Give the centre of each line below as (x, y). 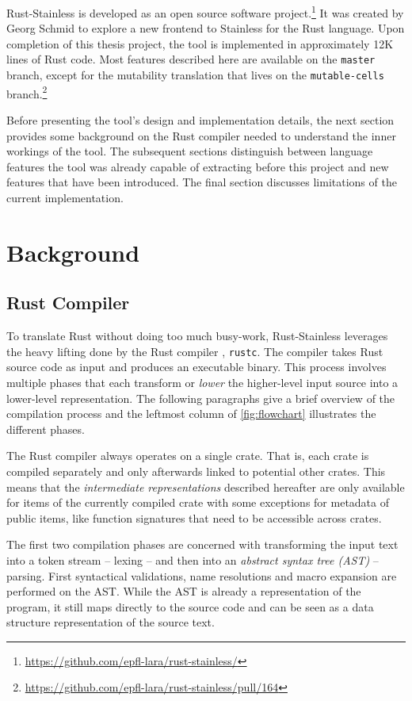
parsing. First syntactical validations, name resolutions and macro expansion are (202, 575)
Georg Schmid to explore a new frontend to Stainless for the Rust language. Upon (206, 28)
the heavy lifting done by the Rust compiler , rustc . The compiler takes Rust (195, 351)
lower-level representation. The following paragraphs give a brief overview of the (201, 398)
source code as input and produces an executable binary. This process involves (196, 367)
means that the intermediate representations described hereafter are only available (206, 486)
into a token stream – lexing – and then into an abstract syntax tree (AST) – (193, 559)
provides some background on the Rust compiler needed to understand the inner (201, 135)
